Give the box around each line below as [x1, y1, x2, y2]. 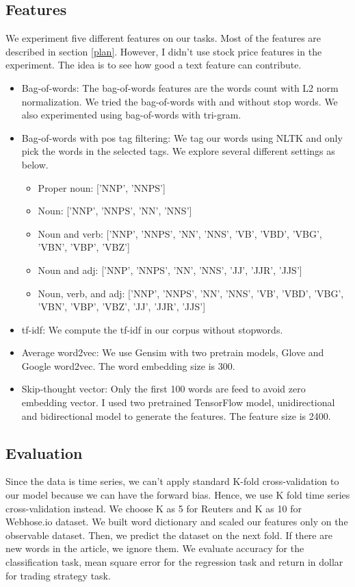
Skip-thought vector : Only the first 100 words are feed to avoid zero [21, 382, 306, 396]
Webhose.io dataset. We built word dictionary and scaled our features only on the [5, 514, 348, 529]
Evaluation [5, 442, 83, 463]
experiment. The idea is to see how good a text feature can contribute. [5, 58, 302, 72]
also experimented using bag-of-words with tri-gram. [21, 108, 241, 122]
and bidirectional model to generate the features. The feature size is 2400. [21, 408, 331, 423]
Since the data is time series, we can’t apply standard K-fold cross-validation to [5, 474, 339, 488]
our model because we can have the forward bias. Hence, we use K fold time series [5, 488, 350, 502]
